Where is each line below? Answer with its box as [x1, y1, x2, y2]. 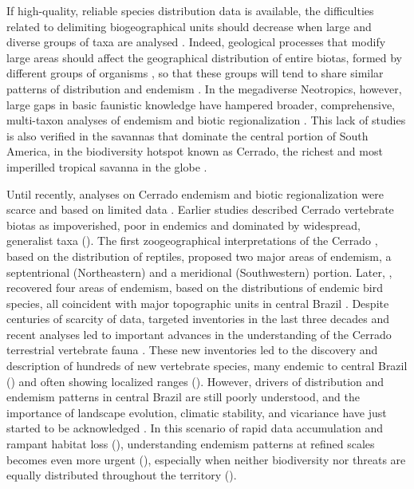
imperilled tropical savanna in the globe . [6, 158, 207, 175]
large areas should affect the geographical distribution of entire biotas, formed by [6, 49, 403, 65]
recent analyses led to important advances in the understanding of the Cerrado [6, 325, 392, 342]
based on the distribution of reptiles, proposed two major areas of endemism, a [6, 247, 392, 264]
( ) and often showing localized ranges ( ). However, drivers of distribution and [6, 373, 384, 389]
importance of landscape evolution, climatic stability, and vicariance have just [6, 404, 387, 420]
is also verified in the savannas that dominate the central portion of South [6, 127, 369, 144]
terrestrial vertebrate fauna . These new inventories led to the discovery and [6, 341, 378, 358]
